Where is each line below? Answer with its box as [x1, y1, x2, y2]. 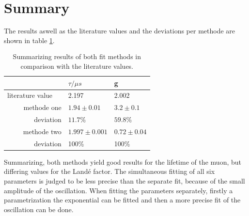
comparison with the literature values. [20, 61, 134, 71]
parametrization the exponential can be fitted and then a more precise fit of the [4, 195, 241, 205]
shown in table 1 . [4, 35, 55, 45]
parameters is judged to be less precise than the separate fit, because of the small [4, 176, 245, 185]
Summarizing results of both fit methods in [13, 51, 141, 62]
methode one [23, 102, 62, 112]
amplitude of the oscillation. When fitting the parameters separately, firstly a [4, 185, 233, 195]
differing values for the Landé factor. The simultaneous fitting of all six [4, 166, 215, 176]
